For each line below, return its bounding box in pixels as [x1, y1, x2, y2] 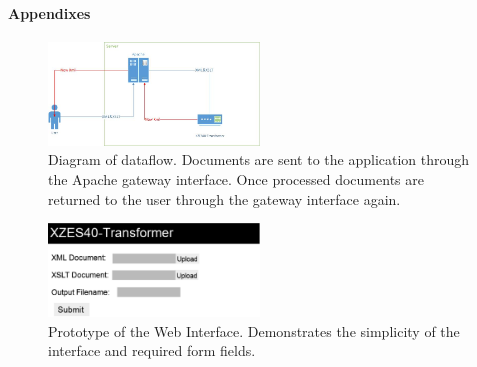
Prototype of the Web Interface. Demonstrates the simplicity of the [48, 320, 460, 341]
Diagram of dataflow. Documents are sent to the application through [48, 149, 470, 170]
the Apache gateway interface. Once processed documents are [48, 169, 424, 190]
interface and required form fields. [48, 340, 256, 361]
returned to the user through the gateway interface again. [48, 188, 401, 209]
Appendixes [8, 2, 91, 23]
